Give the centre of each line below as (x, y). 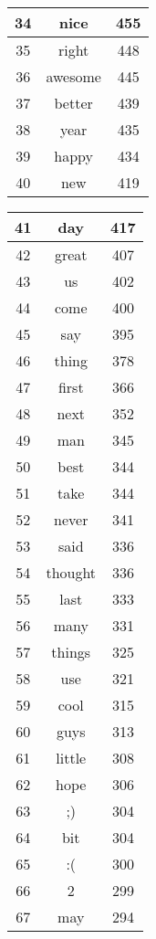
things (71, 652)
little (71, 758)
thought (71, 572)
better (73, 103)
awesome (73, 76)
